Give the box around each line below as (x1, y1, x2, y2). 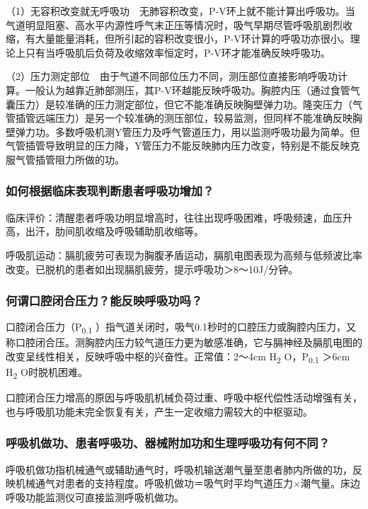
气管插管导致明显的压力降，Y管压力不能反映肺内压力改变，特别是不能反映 (6, 138, 350, 153)
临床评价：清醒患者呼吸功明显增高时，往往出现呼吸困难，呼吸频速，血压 (6, 210, 343, 224)
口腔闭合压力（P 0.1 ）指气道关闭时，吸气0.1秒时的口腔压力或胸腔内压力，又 (6, 319, 357, 336)
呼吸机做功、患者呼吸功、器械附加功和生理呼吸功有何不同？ (6, 434, 330, 452)
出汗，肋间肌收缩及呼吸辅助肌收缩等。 (25, 224, 204, 239)
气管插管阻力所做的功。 (15, 151, 125, 166)
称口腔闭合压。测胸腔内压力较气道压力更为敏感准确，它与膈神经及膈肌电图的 (6, 335, 362, 350)
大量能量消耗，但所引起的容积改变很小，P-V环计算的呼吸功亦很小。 (35, 31, 350, 46)
